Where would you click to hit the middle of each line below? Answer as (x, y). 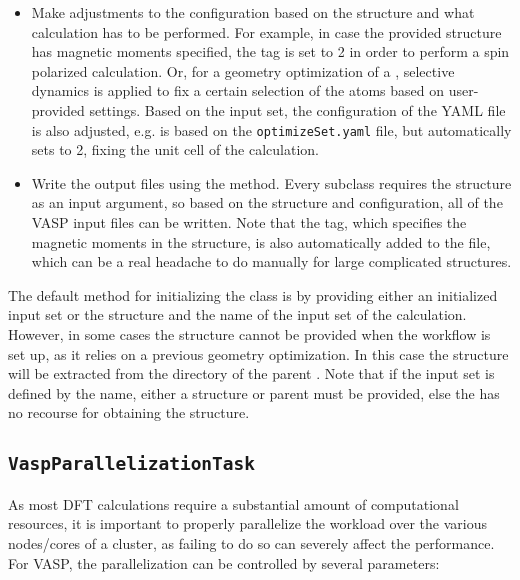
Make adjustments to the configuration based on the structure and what (253, 12)
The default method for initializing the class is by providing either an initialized (253, 294)
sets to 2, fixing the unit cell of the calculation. (175, 149)
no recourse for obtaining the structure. (129, 412)
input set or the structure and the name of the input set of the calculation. (237, 314)
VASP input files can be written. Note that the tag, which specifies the (249, 222)
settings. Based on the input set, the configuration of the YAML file (297, 109)
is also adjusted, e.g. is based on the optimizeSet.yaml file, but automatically (271, 129)
